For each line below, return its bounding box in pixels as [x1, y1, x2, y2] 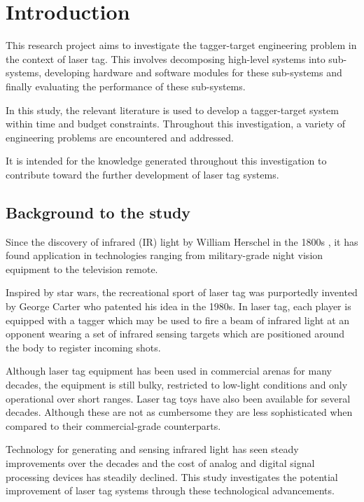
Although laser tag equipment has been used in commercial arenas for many [6, 363, 332, 378]
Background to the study [6, 201, 191, 223]
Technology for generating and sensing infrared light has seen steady [6, 442, 299, 456]
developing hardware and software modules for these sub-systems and [44, 65, 342, 80]
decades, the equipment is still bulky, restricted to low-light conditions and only [6, 377, 348, 392]
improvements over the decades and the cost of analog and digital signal [6, 455, 315, 470]
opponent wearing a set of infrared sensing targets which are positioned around [6, 326, 345, 341]
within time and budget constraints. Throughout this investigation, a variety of [6, 116, 346, 131]
